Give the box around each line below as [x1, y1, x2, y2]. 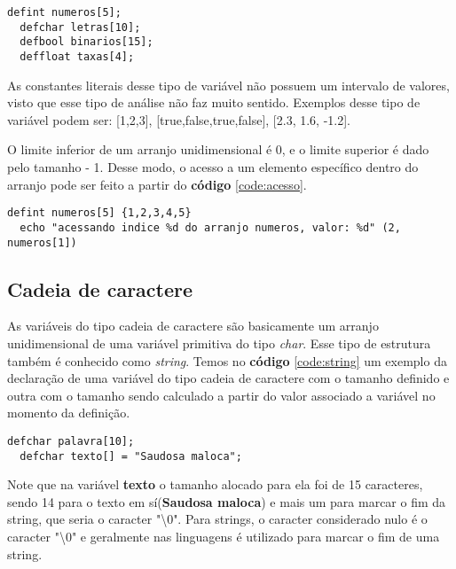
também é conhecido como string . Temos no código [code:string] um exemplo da [7, 351, 447, 370]
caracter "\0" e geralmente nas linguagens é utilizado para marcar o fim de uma [7, 527, 440, 546]
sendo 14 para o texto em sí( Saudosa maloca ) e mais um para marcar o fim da [7, 492, 446, 511]
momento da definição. [7, 403, 130, 422]
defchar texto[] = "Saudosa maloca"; [20, 449, 242, 463]
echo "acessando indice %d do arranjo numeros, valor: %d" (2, [20, 221, 401, 234]
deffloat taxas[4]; [20, 50, 135, 63]
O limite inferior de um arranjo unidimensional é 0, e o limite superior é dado [7, 140, 429, 159]
